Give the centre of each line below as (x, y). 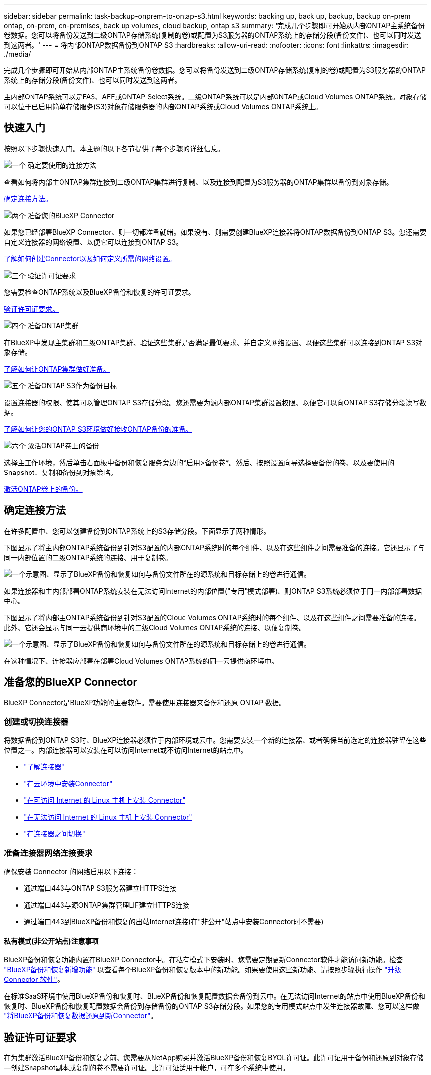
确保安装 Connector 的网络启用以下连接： (71, 872)
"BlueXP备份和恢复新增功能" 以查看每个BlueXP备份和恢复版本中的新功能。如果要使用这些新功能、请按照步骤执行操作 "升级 (203, 970)
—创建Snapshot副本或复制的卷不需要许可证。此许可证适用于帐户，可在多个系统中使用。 (147, 1068)
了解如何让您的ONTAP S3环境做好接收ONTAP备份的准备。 (98, 429)
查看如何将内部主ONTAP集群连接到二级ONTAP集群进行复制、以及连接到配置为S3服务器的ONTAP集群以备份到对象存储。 (199, 182)
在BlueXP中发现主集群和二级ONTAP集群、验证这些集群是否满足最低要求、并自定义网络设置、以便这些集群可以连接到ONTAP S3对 (213, 342)
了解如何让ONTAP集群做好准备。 (57, 369)
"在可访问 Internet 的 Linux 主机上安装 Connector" (105, 800)
